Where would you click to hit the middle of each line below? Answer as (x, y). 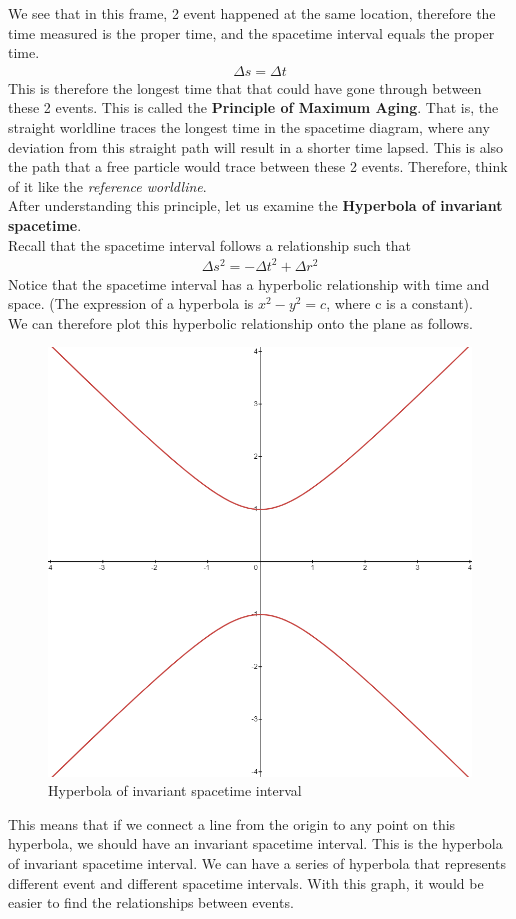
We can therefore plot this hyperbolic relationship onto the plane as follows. (240, 322)
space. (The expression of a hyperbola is (131, 303)
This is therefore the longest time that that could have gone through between (245, 87)
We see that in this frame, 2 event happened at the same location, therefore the (252, 13)
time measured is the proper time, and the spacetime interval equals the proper (251, 32)
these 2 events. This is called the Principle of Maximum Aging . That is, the (253, 107)
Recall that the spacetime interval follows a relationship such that (210, 244)
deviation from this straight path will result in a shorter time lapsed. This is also (256, 146)
